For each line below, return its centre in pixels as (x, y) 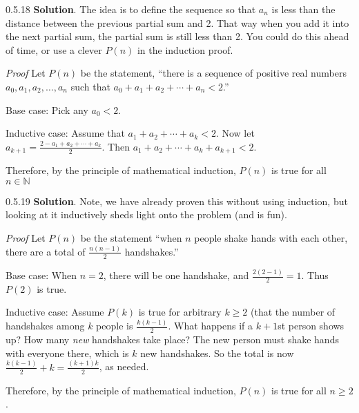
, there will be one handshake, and (176, 275)
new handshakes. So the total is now (217, 353)
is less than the (303, 9)
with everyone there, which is (67, 353)
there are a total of (46, 251)
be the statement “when (131, 237)
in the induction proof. (185, 49)
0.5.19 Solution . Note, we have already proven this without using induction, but (177, 201)
